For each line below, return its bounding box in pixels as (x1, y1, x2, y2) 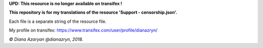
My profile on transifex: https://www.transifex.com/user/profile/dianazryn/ (9, 27, 158, 33)
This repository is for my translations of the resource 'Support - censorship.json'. (9, 10, 178, 16)
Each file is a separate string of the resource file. (9, 18, 107, 24)
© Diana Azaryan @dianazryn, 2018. (9, 36, 84, 42)
